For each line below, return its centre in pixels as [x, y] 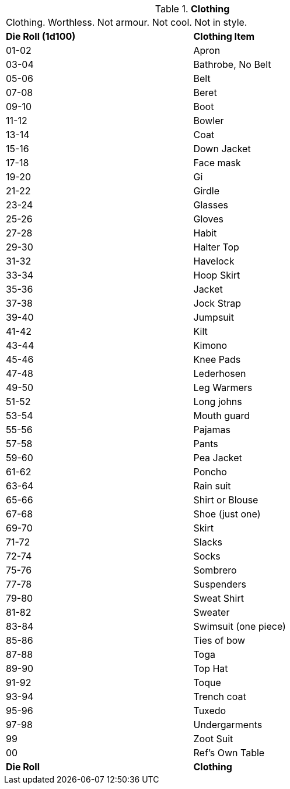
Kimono [210, 345]
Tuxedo [210, 711]
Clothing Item [224, 36]
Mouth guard [222, 416]
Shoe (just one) [227, 514]
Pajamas [212, 430]
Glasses [211, 205]
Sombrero [215, 570]
